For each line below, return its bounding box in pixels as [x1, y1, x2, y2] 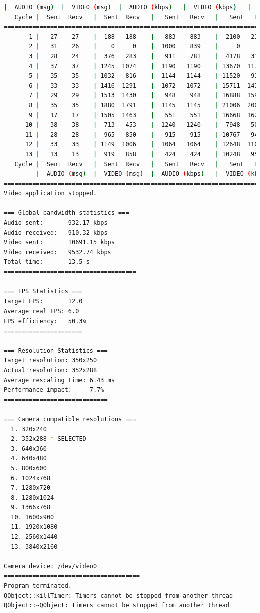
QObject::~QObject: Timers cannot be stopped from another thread [4, 602, 230, 609]
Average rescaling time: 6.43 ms [4, 376, 115, 384]
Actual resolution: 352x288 [4, 366, 97, 374]
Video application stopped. [4, 190, 97, 197]
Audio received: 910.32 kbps [4, 229, 108, 236]
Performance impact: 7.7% [4, 386, 104, 394]
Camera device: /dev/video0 [4, 562, 97, 570]
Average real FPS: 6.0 [4, 308, 79, 315]
